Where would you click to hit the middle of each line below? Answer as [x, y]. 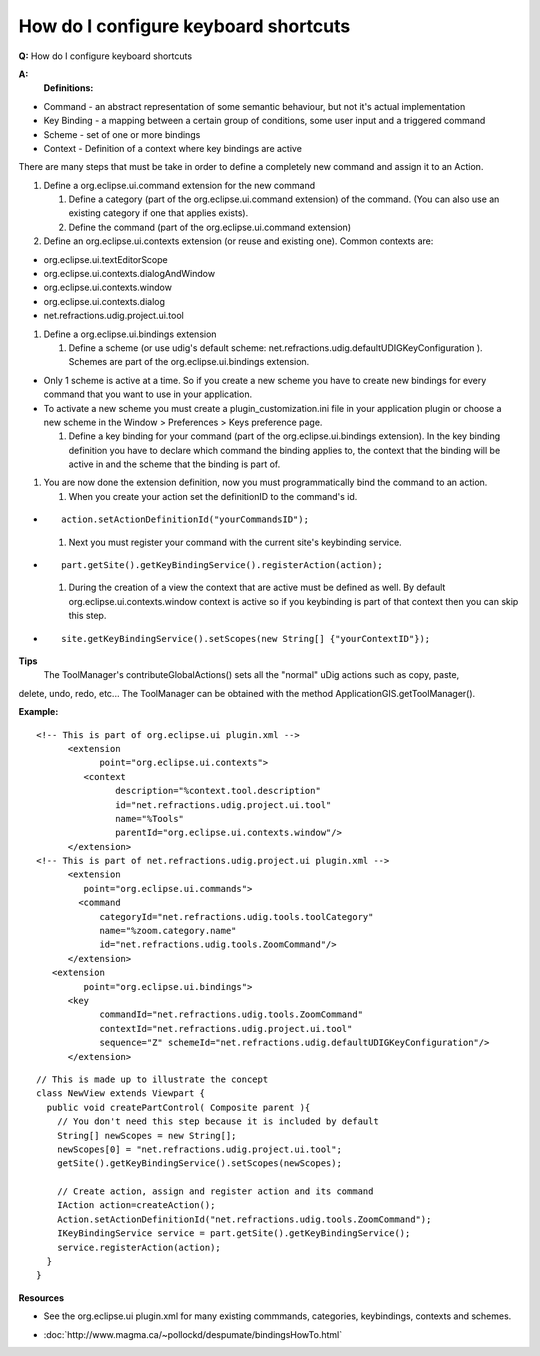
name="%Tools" [150, 818]
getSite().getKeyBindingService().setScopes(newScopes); [199, 1163]
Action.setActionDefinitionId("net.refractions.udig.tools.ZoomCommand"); [244, 1219]
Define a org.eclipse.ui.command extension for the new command [179, 185]
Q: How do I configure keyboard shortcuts [105, 56]
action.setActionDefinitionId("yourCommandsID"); [185, 519]
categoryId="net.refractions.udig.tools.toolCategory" [236, 916]
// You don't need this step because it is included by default [217, 1121]
